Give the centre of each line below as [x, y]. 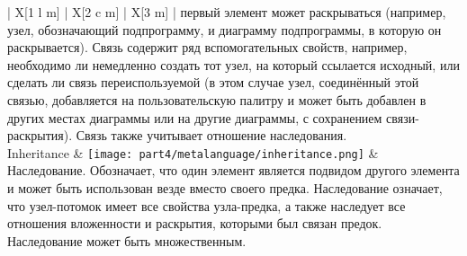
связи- [403, 117]
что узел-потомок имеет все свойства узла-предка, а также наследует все [207, 205]
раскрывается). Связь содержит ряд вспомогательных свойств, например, [207, 47]
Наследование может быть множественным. [127, 240]
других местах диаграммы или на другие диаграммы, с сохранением [195, 117]
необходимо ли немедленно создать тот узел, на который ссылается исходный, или [233, 64]
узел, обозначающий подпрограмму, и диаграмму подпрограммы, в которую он [225, 29]
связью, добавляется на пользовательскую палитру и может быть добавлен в [217, 99]
